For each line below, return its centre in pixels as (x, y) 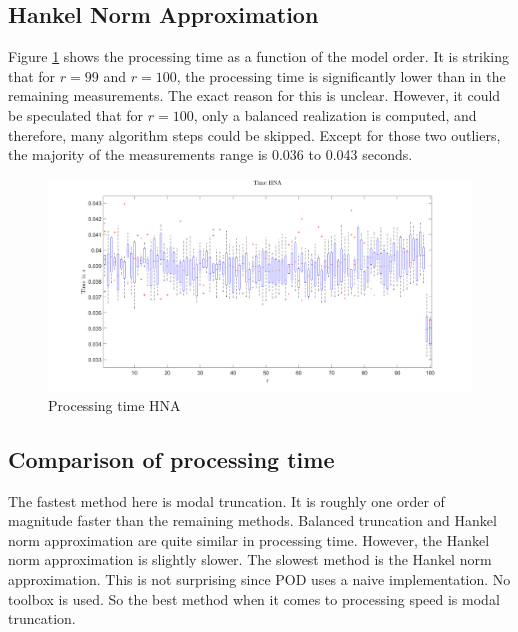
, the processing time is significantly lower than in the (341, 75)
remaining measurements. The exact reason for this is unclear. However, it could (254, 95)
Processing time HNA (114, 404)
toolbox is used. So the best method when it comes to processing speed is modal (254, 598)
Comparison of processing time (171, 458)
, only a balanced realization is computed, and (335, 114)
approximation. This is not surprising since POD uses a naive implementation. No (259, 578)
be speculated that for (76, 114)
